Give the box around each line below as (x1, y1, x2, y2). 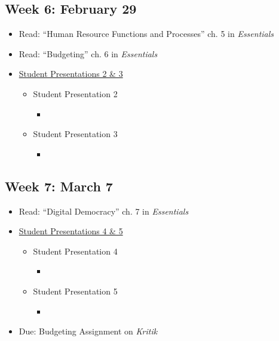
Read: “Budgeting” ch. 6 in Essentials (19, 47, 158, 60)
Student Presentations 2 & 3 (19, 67, 123, 80)
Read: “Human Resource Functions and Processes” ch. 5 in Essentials (19, 27, 274, 40)
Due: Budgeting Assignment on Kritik (19, 325, 158, 337)
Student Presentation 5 (33, 284, 118, 297)
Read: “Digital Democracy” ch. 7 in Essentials (19, 204, 189, 217)
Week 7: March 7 (5, 176, 113, 195)
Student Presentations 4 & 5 (19, 225, 123, 237)
